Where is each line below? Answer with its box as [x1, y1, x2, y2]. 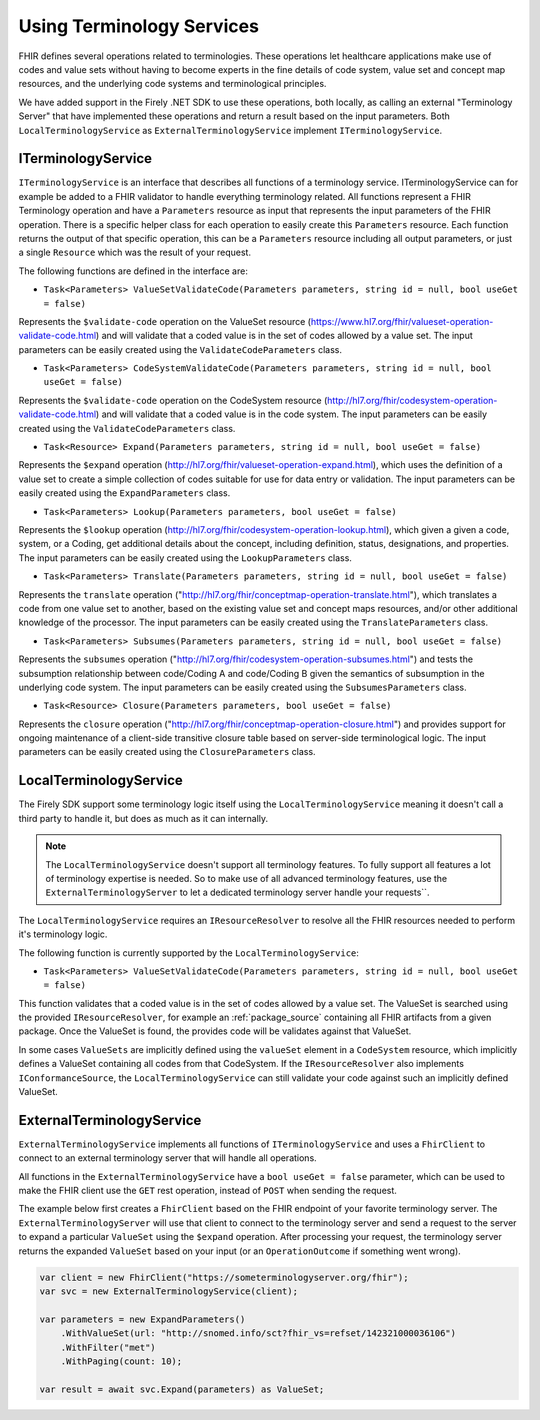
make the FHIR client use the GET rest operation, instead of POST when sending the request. [18, 1185, 397, 1197]
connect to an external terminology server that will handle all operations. [18, 1152, 317, 1164]
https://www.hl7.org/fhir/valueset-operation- [310, 315, 494, 327]
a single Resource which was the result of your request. [18, 246, 252, 259]
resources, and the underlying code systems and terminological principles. [18, 78, 327, 90]
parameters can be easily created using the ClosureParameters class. [18, 746, 316, 758]
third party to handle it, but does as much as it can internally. [18, 812, 269, 824]
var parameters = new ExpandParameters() [39, 1313, 246, 1325]
